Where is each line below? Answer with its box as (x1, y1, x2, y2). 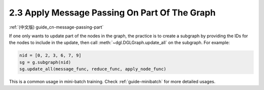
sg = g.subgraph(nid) (19, 60, 71, 65)
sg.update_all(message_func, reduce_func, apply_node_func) (19, 66, 167, 72)
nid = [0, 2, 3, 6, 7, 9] (19, 53, 82, 58)
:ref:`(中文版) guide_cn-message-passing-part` (9, 24, 104, 30)
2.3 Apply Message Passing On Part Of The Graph (9, 7, 216, 18)
